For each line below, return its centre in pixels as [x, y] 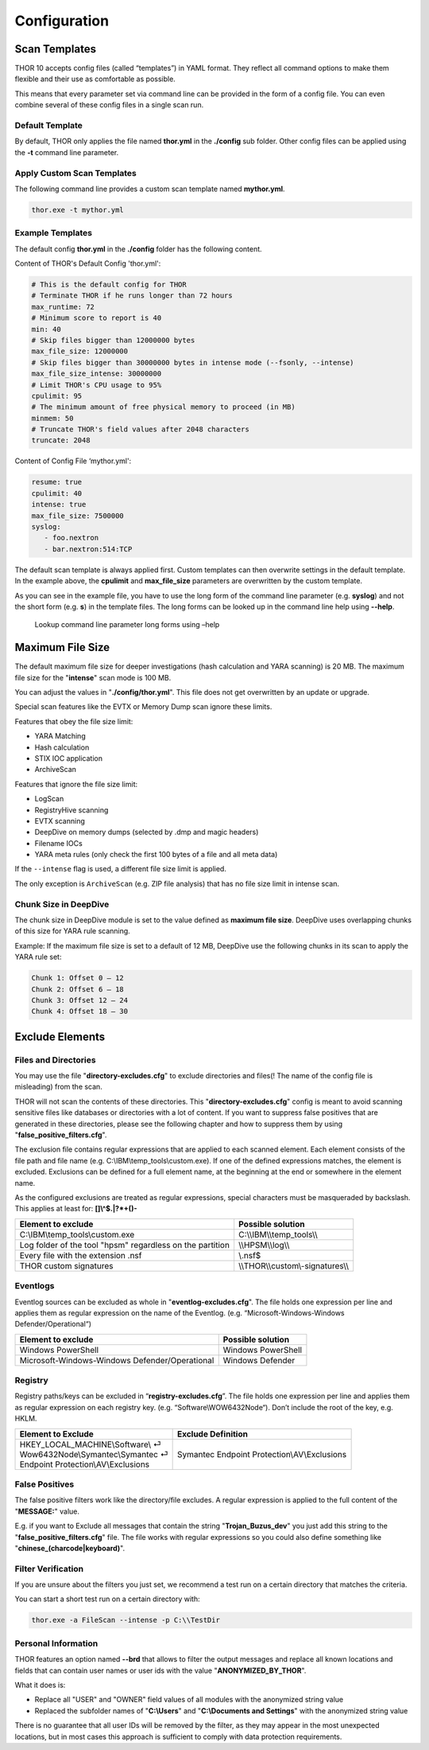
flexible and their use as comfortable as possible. [95, 79]
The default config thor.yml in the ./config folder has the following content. [138, 249]
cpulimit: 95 [57, 396]
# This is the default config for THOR [109, 285]
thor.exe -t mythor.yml [78, 210]
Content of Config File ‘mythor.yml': [73, 461]
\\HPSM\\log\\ [264, 1245]
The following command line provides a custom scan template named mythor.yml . [150, 189]
